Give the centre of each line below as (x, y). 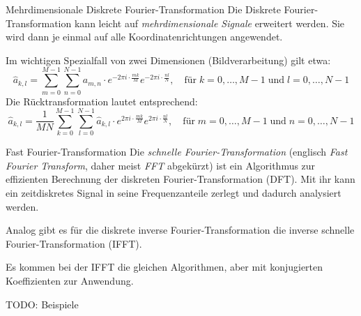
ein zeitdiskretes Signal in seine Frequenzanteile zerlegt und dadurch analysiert (174, 193)
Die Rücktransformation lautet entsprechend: (102, 101)
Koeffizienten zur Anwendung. (70, 280)
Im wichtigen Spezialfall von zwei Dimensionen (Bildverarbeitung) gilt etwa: (168, 60)
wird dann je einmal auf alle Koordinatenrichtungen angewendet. (144, 37)
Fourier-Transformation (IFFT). (74, 243)
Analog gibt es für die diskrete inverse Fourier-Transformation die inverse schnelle (180, 230)
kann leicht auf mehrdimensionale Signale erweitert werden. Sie (209, 23)
